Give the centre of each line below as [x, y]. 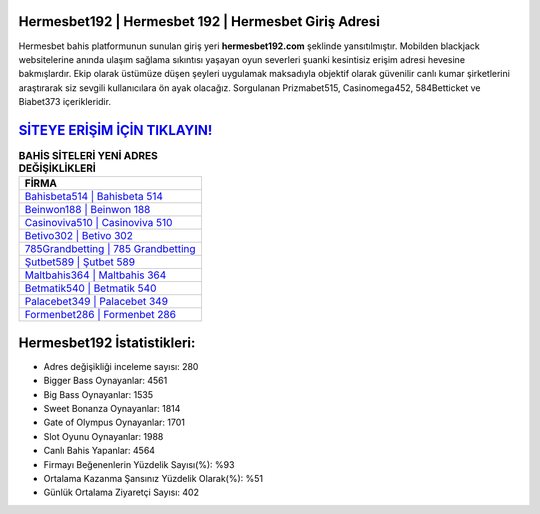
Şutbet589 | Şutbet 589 [79, 262]
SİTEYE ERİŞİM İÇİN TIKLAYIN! [115, 130]
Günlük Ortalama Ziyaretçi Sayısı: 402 [121, 492]
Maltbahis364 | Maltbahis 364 [95, 275]
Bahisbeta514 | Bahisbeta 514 [94, 197]
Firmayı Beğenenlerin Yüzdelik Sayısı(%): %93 [139, 464]
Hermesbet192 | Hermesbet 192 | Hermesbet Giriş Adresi [199, 21]
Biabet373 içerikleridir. [65, 102]
